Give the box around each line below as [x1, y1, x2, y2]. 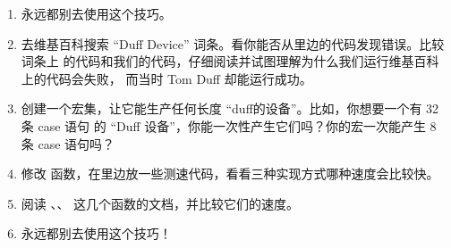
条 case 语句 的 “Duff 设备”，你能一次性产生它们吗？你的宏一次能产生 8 [21, 116, 437, 135]
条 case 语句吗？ [21, 134, 115, 153]
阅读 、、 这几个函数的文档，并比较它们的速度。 [21, 194, 300, 212]
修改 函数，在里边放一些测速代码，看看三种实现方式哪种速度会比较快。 [21, 164, 439, 183]
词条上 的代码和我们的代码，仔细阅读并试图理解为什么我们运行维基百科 [21, 52, 439, 70]
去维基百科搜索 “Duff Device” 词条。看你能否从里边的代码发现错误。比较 [21, 34, 445, 53]
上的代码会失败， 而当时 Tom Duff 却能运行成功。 [21, 69, 312, 87]
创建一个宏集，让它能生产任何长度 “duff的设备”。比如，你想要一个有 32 [21, 99, 439, 118]
